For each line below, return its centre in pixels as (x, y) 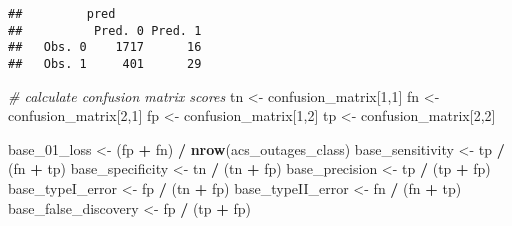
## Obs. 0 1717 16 (105, 47)
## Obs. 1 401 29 (105, 63)
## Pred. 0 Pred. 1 (105, 30)
